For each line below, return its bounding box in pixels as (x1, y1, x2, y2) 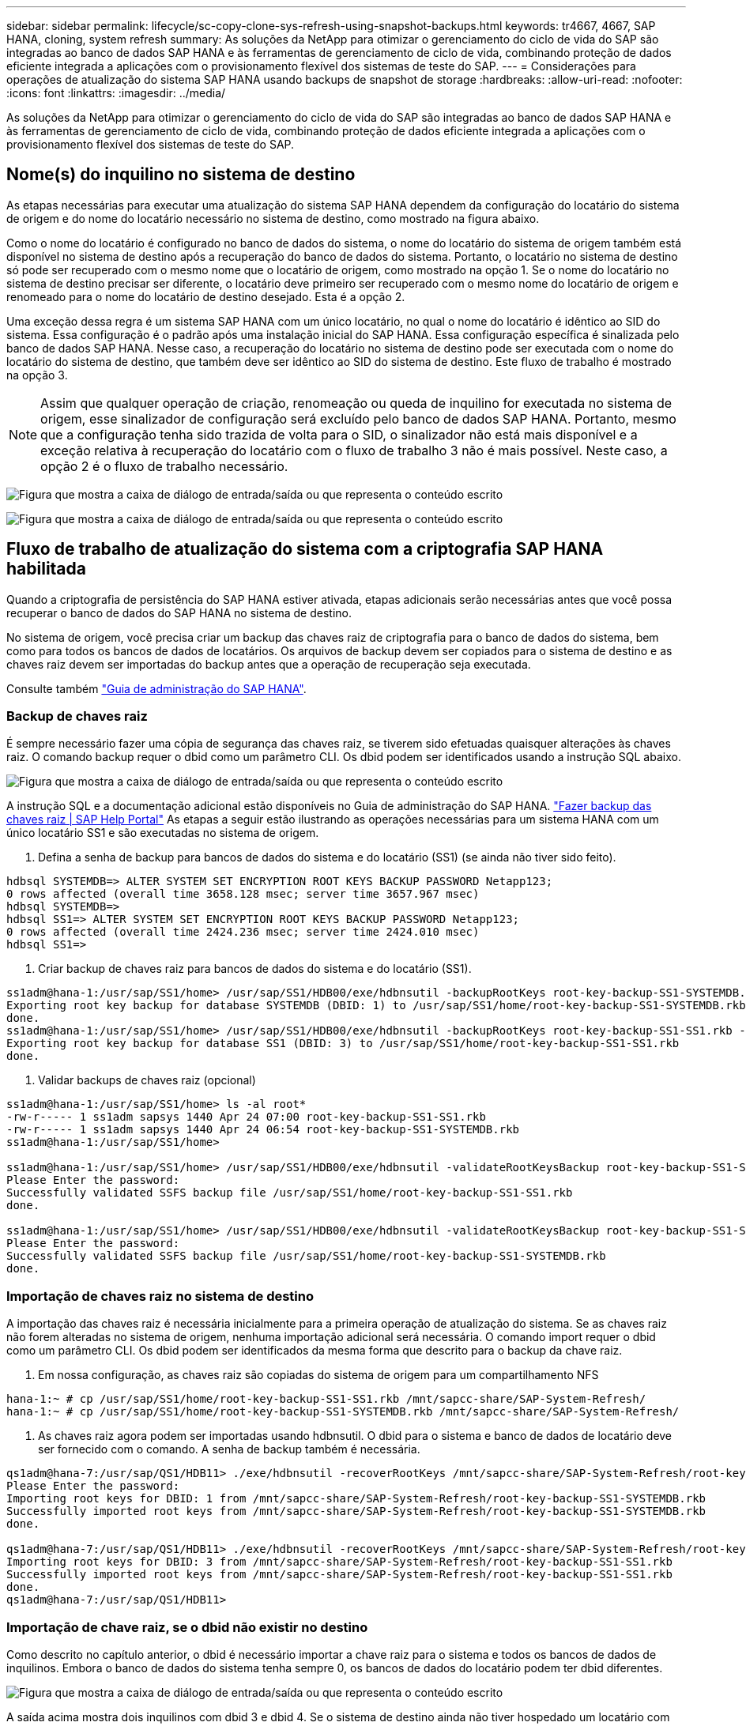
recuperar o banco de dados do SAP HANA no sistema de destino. (6, 605, 352, 620)
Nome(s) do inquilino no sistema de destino (6, 164, 356, 185)
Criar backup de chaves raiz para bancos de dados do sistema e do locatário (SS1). (38, 962, 472, 976)
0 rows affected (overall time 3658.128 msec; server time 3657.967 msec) (6, 887, 480, 901)
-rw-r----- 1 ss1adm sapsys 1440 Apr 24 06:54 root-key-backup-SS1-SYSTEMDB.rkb (6, 1123, 520, 1136)
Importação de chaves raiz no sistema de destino (6, 1287, 314, 1304)
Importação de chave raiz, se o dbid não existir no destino (6, 1619, 368, 1635)
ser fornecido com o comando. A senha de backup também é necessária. (38, 1442, 420, 1457)
